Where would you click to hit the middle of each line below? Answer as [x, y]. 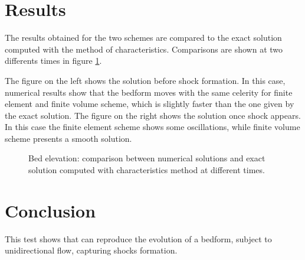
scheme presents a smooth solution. [68, 138]
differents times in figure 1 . [53, 61]
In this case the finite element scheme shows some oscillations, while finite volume [152, 127]
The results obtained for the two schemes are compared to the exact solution [143, 38]
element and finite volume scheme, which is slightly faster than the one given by [150, 104]
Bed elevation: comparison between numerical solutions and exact [147, 158]
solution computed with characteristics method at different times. [147, 170]
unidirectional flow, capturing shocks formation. [91, 250]
